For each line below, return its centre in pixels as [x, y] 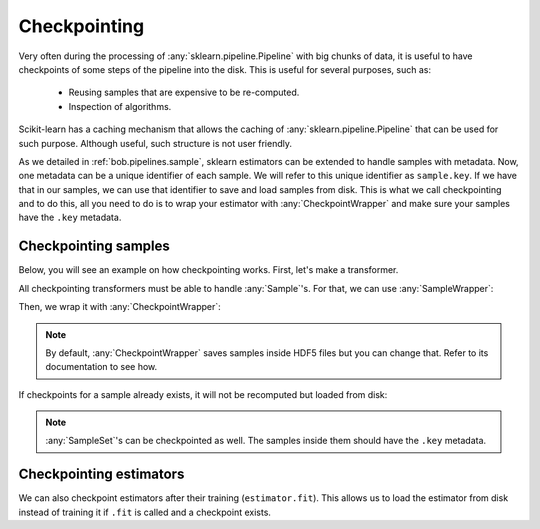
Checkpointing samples [94, 246]
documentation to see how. [101, 367]
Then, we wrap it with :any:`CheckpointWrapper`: [120, 307]
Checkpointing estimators [101, 474]
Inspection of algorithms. [120, 106]
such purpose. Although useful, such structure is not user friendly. [155, 143]
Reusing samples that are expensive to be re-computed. [184, 92]
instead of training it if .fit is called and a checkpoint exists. [145, 512]
